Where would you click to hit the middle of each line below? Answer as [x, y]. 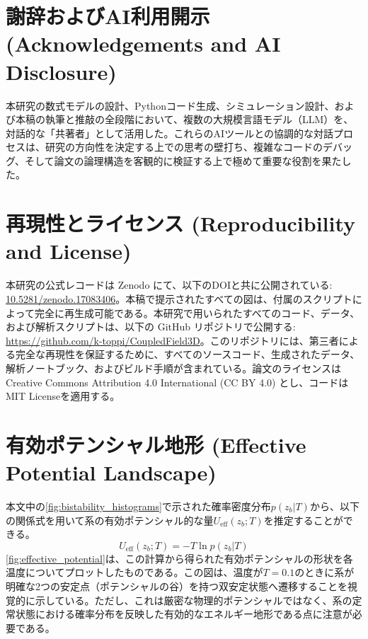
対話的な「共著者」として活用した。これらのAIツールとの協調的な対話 [169, 133]
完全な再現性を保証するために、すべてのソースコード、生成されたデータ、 [188, 354]
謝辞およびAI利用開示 [108, 16]
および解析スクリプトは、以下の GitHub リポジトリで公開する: [151, 327]
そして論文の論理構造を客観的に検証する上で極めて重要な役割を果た [183, 160]
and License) [69, 251]
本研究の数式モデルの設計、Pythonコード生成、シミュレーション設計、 [170, 105]
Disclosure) [61, 71]
